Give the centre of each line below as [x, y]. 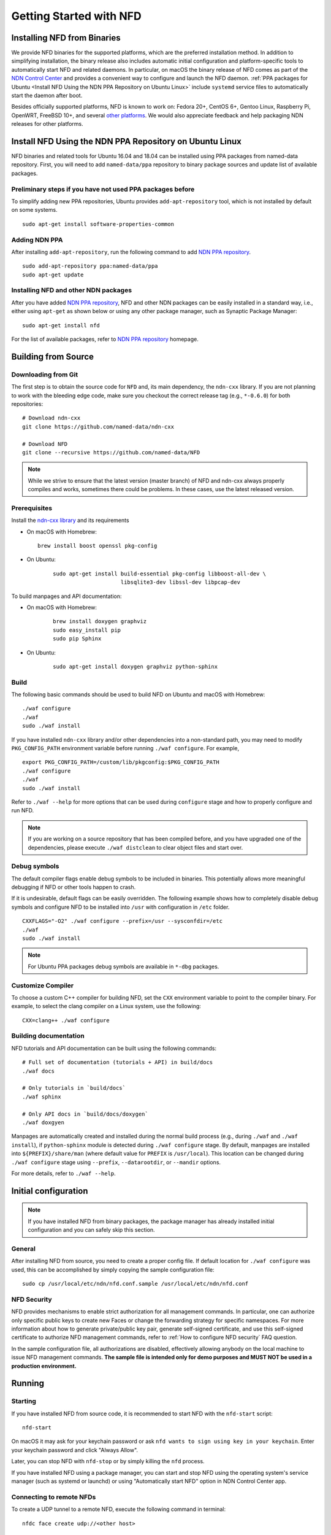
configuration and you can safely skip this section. [92, 1230]
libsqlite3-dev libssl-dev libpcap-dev [180, 582]
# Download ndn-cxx [51, 418]
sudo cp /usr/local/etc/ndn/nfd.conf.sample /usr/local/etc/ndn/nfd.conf [135, 1284]
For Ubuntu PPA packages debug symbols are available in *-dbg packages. [124, 966]
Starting [24, 1401]
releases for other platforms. [48, 124]
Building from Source [53, 356]
